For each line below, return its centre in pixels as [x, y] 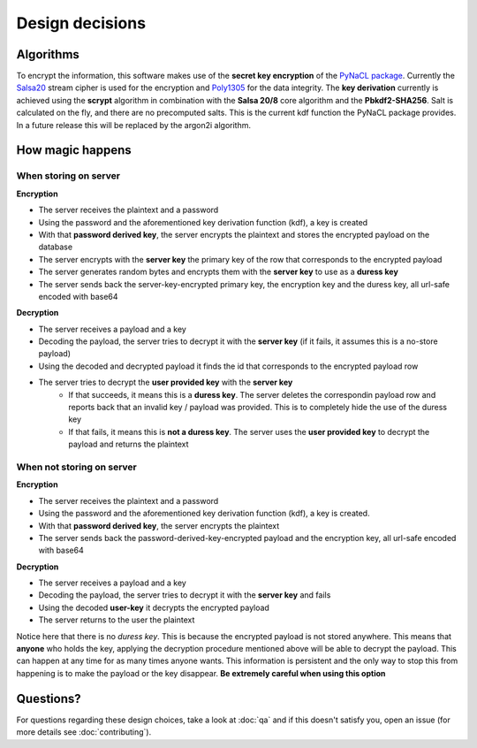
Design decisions [81, 23]
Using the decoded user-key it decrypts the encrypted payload [154, 607]
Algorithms [48, 54]
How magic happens [74, 150]
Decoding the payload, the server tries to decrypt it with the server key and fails [185, 595]
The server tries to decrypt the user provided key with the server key [166, 382]
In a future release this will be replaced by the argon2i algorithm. [134, 125]
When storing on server [68, 176]
